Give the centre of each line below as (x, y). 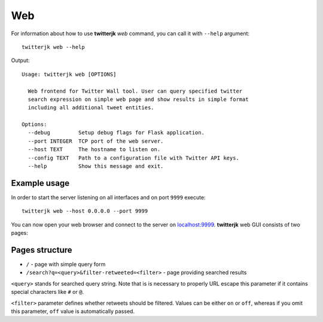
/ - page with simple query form (66, 264)
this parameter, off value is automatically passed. (73, 311)
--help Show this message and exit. (96, 166)
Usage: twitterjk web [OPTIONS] (69, 74)
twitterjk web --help (53, 47)
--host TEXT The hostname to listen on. (94, 150)
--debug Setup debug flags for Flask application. (116, 133)
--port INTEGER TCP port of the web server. (96, 141)
